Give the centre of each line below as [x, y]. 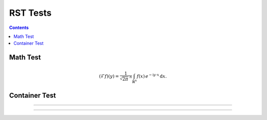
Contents [19, 28]
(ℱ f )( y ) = [109, 76]
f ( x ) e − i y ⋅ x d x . [152, 75]
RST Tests [30, 13]
